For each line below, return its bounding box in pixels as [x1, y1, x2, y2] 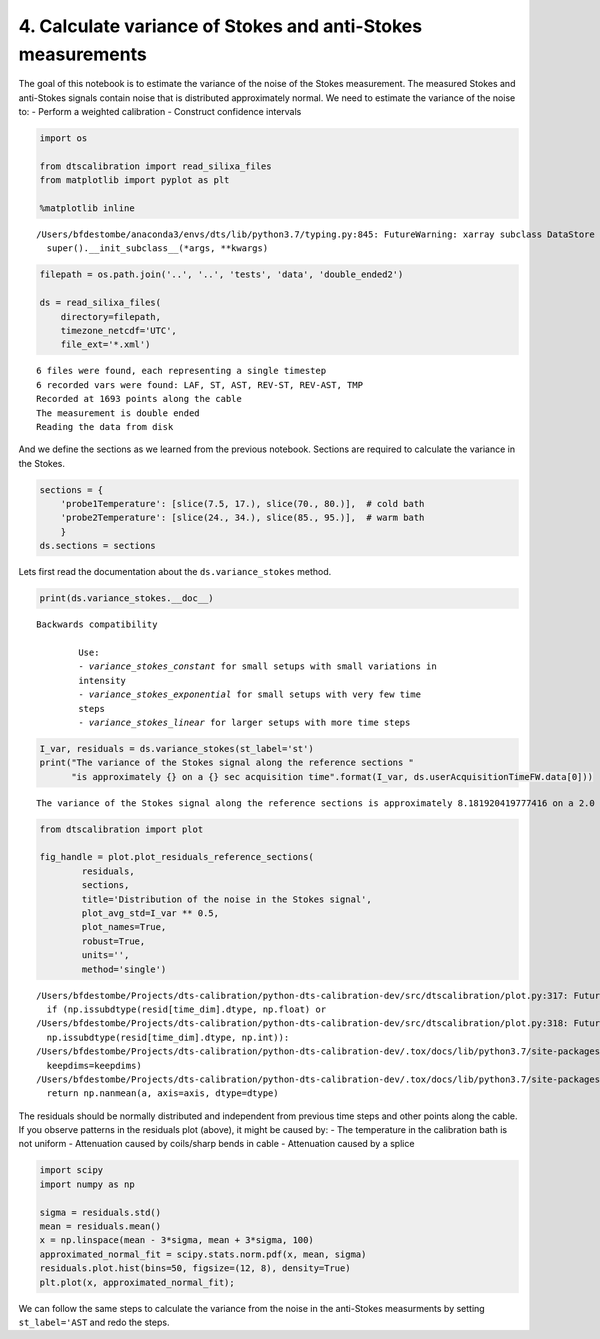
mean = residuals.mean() [39, 1221, 162, 1232]
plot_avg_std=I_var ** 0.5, [81, 908, 220, 919]
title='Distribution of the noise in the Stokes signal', [81, 893, 372, 905]
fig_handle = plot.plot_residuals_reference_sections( [39, 851, 314, 863]
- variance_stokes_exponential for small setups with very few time [78, 689, 422, 700]
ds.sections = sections [39, 540, 157, 552]
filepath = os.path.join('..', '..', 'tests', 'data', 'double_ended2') [39, 269, 404, 280]
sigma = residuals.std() [39, 1206, 162, 1218]
